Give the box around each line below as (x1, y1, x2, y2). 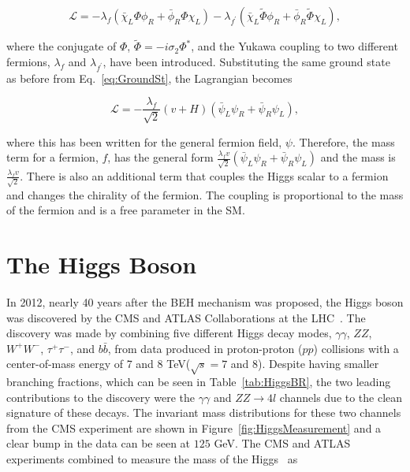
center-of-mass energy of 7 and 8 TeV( (6, 355, 191, 372)
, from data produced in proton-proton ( (107, 340, 303, 356)
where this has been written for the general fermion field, (6, 133, 282, 150)
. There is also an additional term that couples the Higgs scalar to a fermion (20, 167, 389, 184)
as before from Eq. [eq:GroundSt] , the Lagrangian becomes (6, 69, 293, 86)
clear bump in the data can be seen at (6, 435, 191, 452)
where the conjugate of (6, 38, 117, 54)
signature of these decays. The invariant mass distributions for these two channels (6, 404, 401, 421)
